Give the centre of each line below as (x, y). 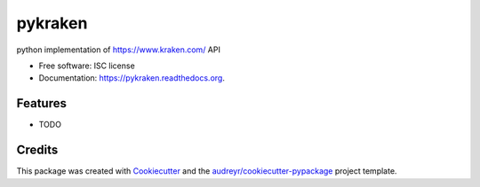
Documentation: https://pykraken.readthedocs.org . (132, 78)
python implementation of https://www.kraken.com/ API (119, 50)
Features (41, 103)
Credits (37, 150)
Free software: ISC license (87, 66)
